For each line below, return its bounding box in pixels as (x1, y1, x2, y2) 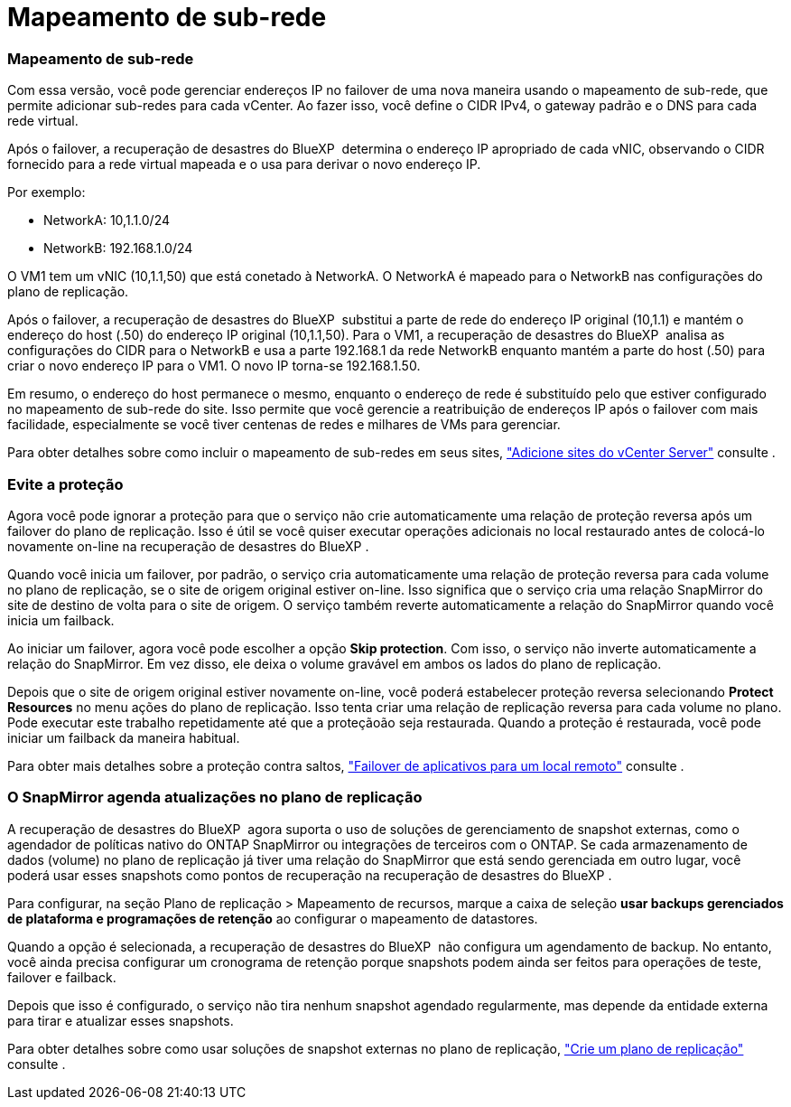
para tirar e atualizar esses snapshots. (7, 1012, 234, 1028)
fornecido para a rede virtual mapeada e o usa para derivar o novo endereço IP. (7, 156, 481, 173)
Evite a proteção (7, 474, 124, 493)
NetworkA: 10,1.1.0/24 (43, 212, 171, 229)
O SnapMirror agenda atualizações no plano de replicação (7, 788, 423, 807)
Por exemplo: (7, 184, 86, 201)
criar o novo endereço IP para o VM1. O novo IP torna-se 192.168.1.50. (7, 358, 421, 374)
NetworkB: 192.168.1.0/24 (43, 240, 193, 257)
